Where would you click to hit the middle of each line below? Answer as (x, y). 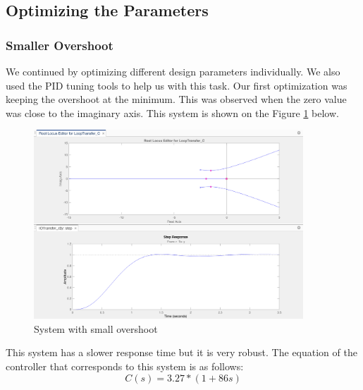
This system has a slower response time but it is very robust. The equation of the (181, 352)
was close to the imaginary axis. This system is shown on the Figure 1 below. (172, 112)
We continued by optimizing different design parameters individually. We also (173, 71)
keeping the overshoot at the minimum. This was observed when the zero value (176, 99)
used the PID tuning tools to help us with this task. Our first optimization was (177, 85)
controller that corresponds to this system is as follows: (125, 366)
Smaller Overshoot (60, 45)
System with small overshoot (96, 328)
